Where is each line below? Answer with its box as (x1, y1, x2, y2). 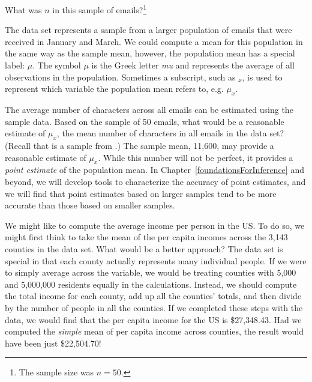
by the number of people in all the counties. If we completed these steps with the (5, 301, 303, 314)
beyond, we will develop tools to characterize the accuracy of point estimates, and (5, 175, 306, 187)
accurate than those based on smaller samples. (5, 199, 175, 211)
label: (5, 59, 25, 71)
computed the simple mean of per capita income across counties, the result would (5, 325, 304, 338)
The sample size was (19, 366, 94, 378)
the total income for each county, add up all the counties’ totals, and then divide (5, 290, 302, 302)
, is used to (242, 70, 283, 83)
